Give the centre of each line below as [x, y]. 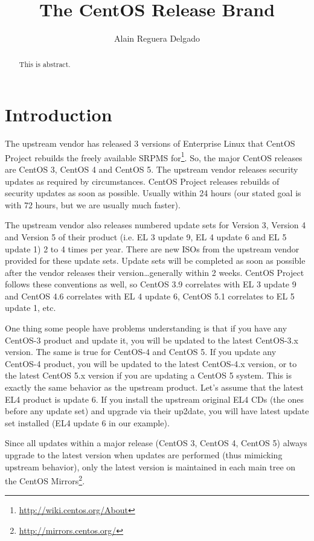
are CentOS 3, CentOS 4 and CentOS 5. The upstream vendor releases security [152, 169]
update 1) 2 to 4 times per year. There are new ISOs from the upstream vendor [152, 248]
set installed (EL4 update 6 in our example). [87, 422]
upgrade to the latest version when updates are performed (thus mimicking [144, 455]
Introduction [59, 114]
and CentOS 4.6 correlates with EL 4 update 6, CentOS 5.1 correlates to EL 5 [150, 296]
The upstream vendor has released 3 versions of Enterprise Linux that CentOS [150, 143]
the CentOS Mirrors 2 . [45, 480]
